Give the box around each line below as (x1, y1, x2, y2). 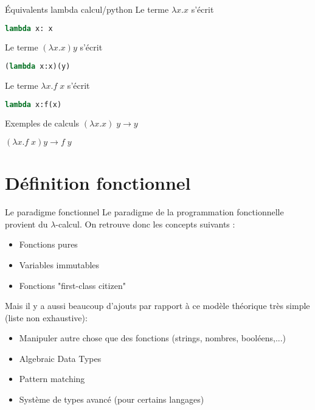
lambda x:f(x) (5, 100, 62, 109)
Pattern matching (19, 372, 85, 385)
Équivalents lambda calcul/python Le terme (5, 3, 169, 15)
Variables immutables (19, 258, 100, 271)
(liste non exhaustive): (5, 311, 88, 324)
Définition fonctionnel (5, 170, 191, 195)
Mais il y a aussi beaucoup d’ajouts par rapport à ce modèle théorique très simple (5, 299, 310, 312)
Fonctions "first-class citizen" (19, 279, 126, 291)
